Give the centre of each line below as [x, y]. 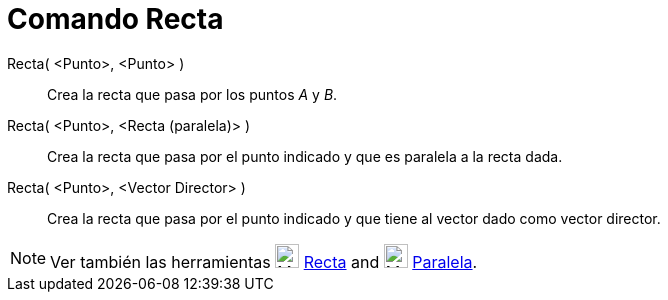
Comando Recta [115, 19]
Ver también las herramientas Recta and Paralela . [264, 261]
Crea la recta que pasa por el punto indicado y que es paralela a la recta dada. [305, 156]
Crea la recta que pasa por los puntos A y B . [192, 94]
